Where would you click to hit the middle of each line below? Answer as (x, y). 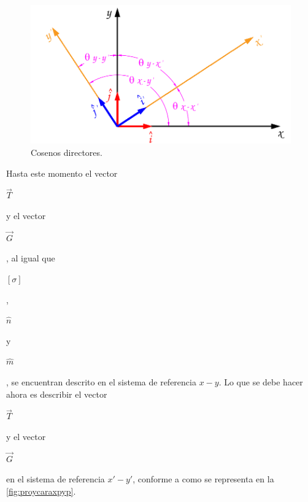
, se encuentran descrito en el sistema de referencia (101, 381)
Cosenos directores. (67, 152)
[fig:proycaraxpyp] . (41, 491)
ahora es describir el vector (57, 394)
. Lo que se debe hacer (261, 381)
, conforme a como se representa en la (203, 479)
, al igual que (31, 258)
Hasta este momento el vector (62, 173)
